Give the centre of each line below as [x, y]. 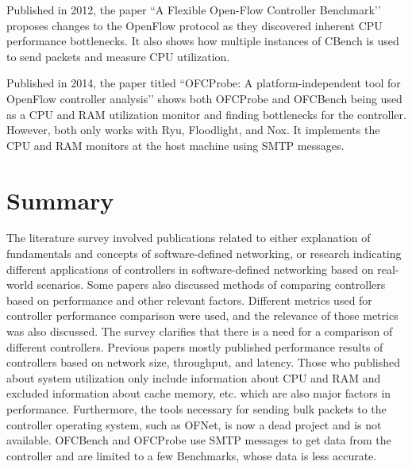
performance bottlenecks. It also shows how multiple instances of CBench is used [203, 41]
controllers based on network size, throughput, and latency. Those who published [204, 362]
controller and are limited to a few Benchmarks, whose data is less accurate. [192, 455]
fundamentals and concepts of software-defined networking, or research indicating [204, 254]
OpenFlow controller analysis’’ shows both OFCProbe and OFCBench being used [204, 98]
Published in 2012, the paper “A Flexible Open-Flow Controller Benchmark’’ [194, 10]
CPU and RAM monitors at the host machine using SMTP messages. [175, 145]
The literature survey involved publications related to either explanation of [189, 238]
